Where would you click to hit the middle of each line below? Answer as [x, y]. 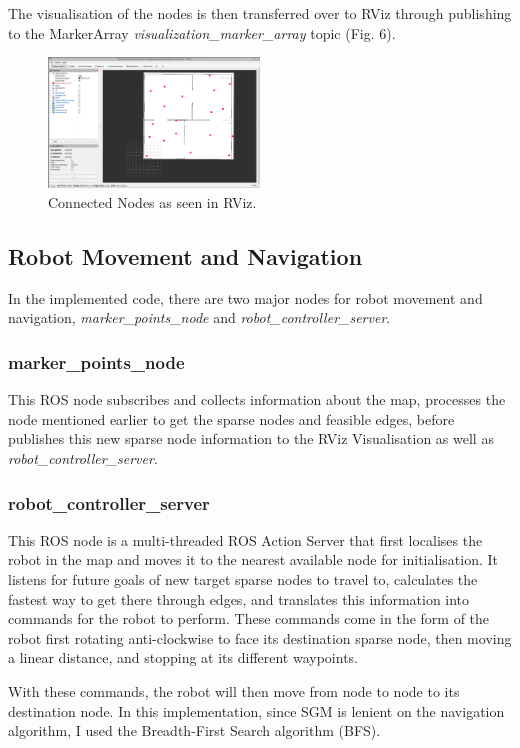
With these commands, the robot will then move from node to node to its [234, 690]
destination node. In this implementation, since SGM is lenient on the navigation [256, 710]
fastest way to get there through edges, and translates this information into [239, 598]
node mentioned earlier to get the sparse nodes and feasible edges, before [231, 418]
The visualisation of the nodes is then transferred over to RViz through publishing [260, 13]
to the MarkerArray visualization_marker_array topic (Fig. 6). [202, 32]
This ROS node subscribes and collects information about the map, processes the [257, 399]
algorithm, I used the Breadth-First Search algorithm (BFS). [194, 730]
